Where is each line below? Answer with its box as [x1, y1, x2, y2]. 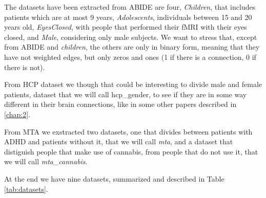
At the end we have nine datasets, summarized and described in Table [4, 173, 224, 184]
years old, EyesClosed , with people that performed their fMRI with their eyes [4, 21, 247, 32]
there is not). [4, 61, 45, 72]
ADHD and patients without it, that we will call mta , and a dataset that [4, 136, 233, 147]
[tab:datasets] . [4, 183, 48, 194]
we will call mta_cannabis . [4, 156, 88, 167]
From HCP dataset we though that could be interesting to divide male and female [4, 79, 262, 90]
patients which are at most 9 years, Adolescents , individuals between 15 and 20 [4, 11, 252, 22]
